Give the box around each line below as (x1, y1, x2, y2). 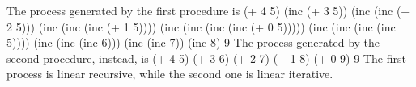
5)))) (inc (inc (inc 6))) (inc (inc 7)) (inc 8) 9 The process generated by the (6, 34, 380, 51)
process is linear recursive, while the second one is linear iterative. (6, 65, 333, 82)
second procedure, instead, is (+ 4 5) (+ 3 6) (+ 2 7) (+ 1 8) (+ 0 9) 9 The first (6, 49, 406, 66)
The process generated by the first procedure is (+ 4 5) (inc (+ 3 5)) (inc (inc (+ (6, 2, 410, 19)
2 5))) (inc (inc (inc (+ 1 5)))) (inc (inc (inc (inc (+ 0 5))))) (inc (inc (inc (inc (6, 18, 396, 35)
